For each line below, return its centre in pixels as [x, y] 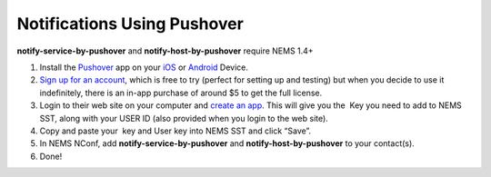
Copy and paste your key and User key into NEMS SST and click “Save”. [175, 131]
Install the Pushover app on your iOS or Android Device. [144, 67]
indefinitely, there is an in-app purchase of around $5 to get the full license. [181, 93]
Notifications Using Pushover [130, 24]
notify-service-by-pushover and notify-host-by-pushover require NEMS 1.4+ [165, 51]
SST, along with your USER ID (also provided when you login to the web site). [184, 118]
